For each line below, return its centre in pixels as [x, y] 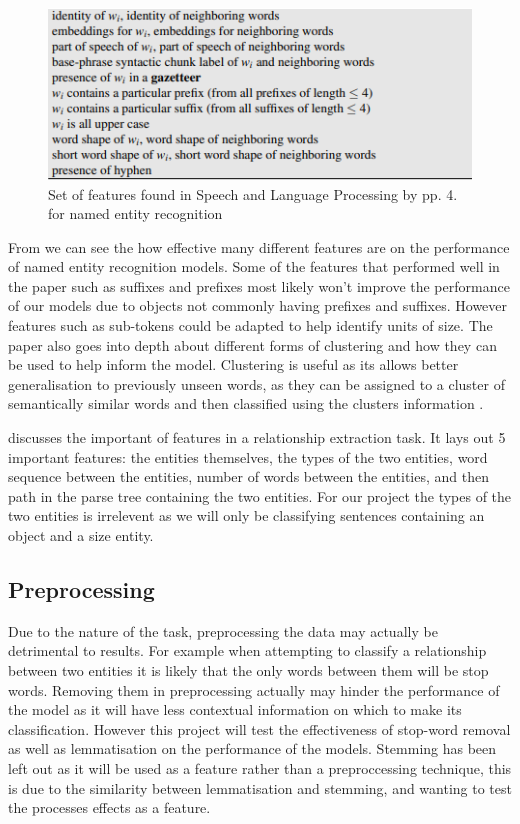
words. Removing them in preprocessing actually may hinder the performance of [254, 689]
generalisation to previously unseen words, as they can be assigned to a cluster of [256, 383]
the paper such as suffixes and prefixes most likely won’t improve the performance [259, 285]
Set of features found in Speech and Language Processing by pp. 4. [253, 193]
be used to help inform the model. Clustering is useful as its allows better [233, 364]
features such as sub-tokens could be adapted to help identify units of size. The [250, 325]
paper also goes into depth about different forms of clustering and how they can [252, 344]
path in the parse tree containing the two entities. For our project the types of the [260, 495]
